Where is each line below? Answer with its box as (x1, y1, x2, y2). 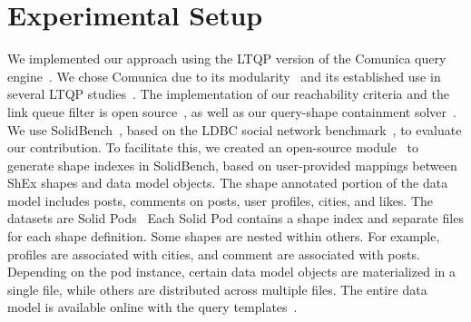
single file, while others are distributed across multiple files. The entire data (7, 279, 427, 298)
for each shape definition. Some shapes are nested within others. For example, (7, 227, 440, 246)
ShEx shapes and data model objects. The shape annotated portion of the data (7, 173, 448, 192)
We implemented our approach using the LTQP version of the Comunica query (7, 49, 446, 68)
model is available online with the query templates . (7, 298, 298, 317)
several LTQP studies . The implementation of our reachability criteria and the (7, 84, 449, 103)
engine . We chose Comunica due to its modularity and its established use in (7, 66, 441, 85)
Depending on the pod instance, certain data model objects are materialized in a (7, 262, 456, 281)
